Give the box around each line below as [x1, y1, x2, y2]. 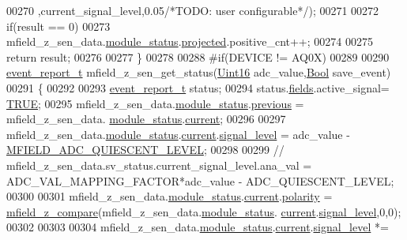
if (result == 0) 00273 [6, 17, 111, 34]
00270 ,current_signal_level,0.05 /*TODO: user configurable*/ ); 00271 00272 [6, 2, 379, 18]
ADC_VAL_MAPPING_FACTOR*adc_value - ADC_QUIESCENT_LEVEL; [6, 172, 394, 189]
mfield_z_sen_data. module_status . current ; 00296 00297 [6, 111, 286, 127]
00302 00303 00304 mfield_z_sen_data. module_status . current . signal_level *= [6, 219, 389, 235]
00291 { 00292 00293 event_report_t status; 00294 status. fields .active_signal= [6, 79, 390, 96]
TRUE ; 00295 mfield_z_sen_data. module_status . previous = [6, 95, 304, 111]
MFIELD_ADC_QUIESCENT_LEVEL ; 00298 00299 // [6, 141, 285, 158]
